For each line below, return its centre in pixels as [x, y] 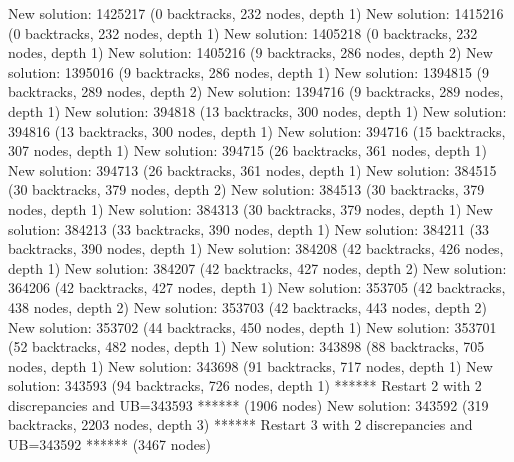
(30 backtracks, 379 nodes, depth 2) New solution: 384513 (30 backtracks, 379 [246, 189]
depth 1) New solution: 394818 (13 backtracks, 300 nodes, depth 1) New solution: [257, 110]
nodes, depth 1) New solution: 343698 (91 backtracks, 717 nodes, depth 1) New [250, 365]
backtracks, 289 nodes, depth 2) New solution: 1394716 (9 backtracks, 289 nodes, [256, 91]
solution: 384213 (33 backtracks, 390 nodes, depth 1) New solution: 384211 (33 [249, 228]
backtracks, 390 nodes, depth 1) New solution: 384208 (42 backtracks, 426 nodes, [256, 248]
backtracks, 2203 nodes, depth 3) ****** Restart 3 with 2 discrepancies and [240, 424]
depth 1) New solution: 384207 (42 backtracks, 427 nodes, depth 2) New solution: [257, 267]
